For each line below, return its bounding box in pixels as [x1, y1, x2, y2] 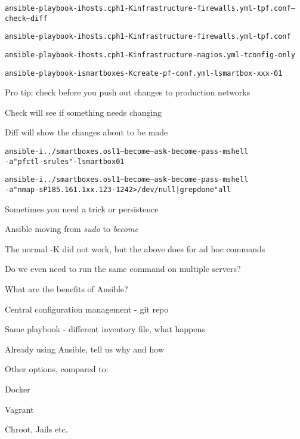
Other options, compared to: [5, 363, 109, 375]
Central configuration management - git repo [5, 302, 169, 315]
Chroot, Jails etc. [5, 423, 68, 435]
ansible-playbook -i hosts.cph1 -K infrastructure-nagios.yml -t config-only [5, 50, 295, 59]
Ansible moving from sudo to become [5, 222, 138, 235]
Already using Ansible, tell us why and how [5, 342, 165, 355]
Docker [5, 383, 30, 395]
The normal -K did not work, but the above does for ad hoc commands [5, 242, 265, 255]
